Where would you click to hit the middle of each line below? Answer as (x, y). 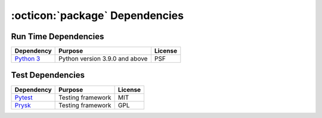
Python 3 (27, 59)
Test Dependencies (48, 75)
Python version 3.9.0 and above (103, 59)
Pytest (24, 97)
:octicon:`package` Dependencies (97, 15)
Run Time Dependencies (58, 36)
